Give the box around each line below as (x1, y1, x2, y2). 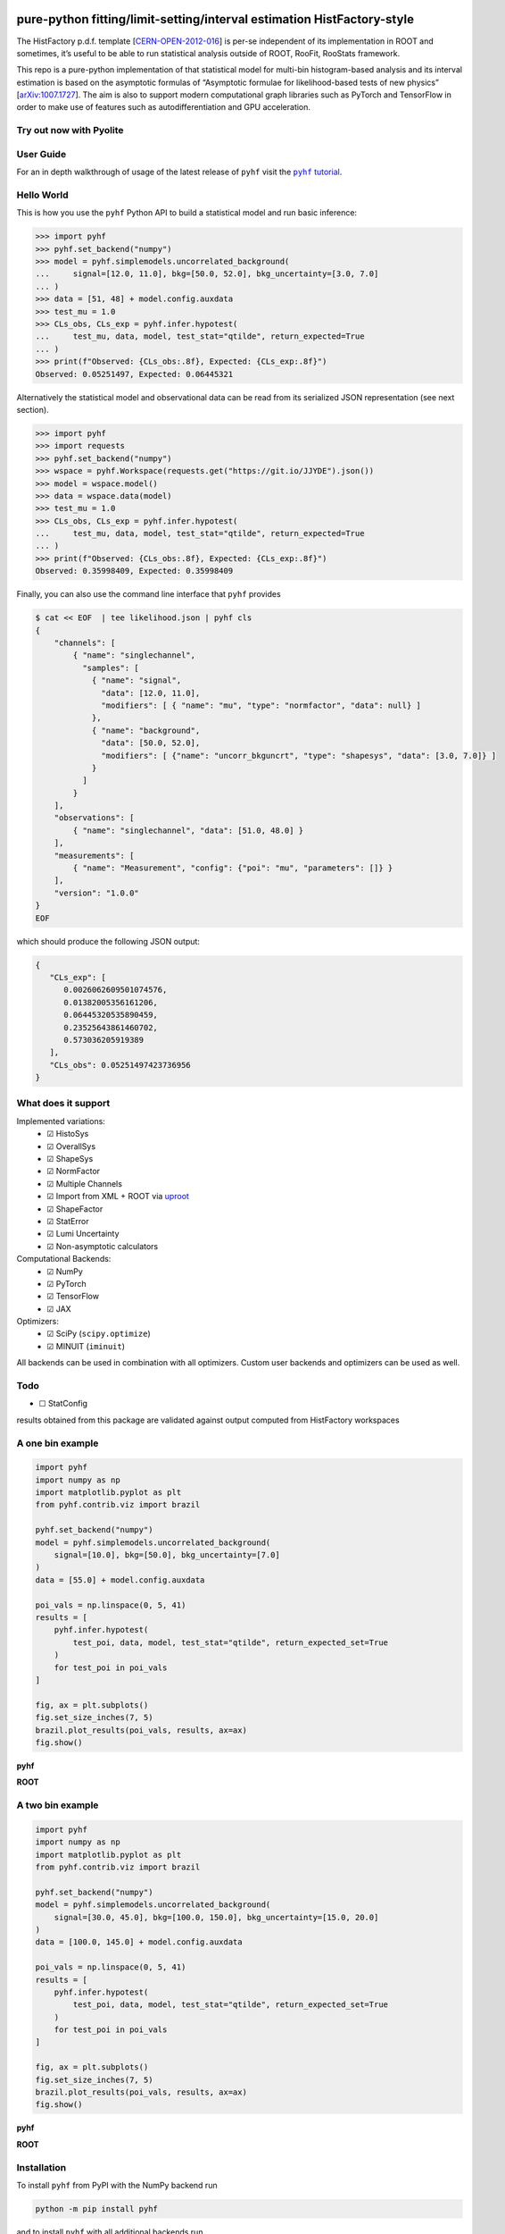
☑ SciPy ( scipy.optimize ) (46, 1328, 151, 1340)
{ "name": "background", (91, 725, 201, 735)
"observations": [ (54, 813, 135, 823)
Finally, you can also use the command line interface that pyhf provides (16, 589, 281, 600)
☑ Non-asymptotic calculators (46, 1240, 159, 1251)
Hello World (16, 189, 69, 201)
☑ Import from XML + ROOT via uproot (46, 1191, 189, 1202)
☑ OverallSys (46, 1140, 96, 1152)
